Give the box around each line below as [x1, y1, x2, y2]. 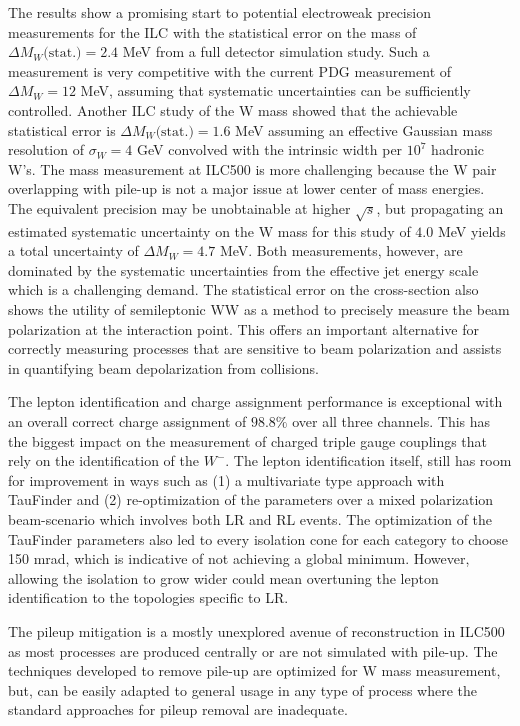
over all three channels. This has [292, 411, 491, 432]
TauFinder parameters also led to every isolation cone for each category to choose [8, 528, 509, 549]
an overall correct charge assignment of [8, 411, 247, 432]
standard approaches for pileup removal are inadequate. [8, 699, 348, 720]
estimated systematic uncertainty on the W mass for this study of [8, 220, 411, 241]
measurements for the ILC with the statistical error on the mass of [8, 21, 417, 42]
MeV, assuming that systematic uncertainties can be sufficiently [80, 80, 471, 101]
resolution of [8, 139, 84, 160]
